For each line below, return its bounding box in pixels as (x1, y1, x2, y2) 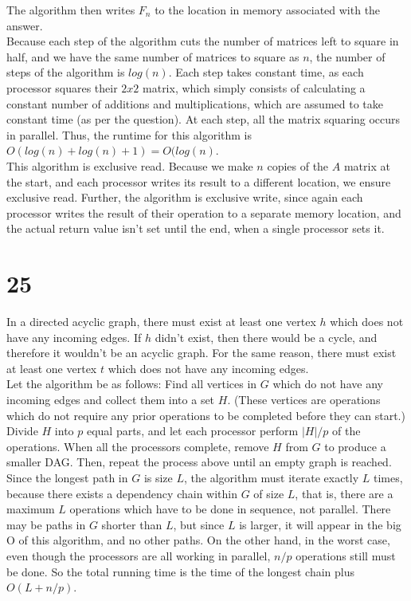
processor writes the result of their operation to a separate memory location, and (6, 204, 401, 221)
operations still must (296, 547, 396, 564)
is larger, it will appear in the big (239, 516, 401, 532)
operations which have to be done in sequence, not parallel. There (69, 501, 391, 517)
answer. (6, 17, 43, 33)
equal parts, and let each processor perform (86, 422, 299, 439)
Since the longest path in (6, 469, 128, 485)
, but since (173, 516, 225, 532)
